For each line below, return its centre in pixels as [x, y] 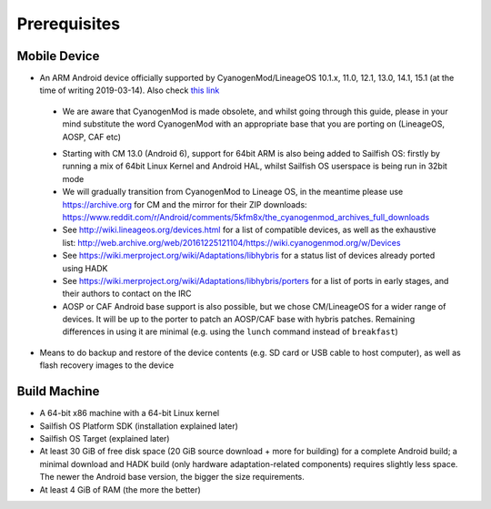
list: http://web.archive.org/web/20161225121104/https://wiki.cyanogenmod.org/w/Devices [231, 242]
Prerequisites [69, 24]
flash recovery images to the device [107, 365]
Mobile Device [58, 56]
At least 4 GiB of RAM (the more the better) [120, 489]
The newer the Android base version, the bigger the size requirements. [172, 477]
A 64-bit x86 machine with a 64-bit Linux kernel [130, 413]
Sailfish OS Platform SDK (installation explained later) [139, 426]
